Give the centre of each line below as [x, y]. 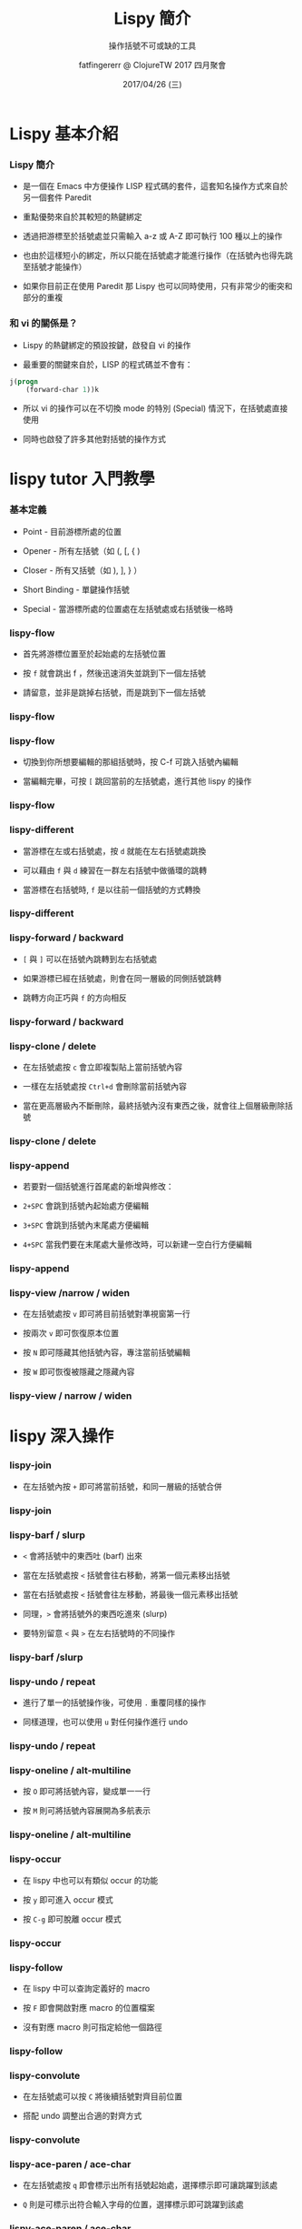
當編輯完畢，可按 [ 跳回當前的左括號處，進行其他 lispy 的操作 [137, 781]
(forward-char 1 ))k [63, 390]
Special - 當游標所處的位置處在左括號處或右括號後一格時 [128, 608]
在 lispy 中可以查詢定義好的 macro [86, 1988]
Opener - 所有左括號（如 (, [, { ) [81, 550]
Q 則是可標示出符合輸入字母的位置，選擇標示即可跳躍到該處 [133, 2204]
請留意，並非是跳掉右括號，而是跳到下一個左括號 [114, 693]
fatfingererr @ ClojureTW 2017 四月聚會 [152, 65]
